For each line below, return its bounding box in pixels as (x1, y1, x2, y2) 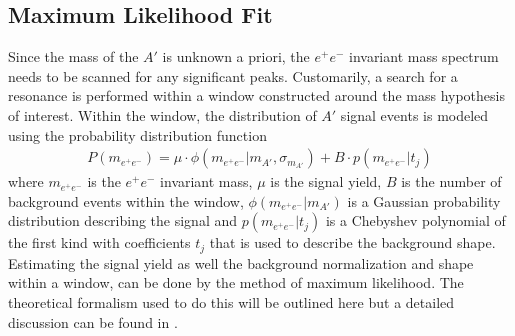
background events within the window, (8, 190, 244, 211)
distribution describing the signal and (8, 210, 238, 231)
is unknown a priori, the (162, 46, 310, 67)
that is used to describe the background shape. (209, 232, 496, 253)
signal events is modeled (340, 104, 489, 125)
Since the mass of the (8, 46, 139, 67)
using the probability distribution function (8, 124, 267, 145)
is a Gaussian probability (347, 190, 501, 211)
